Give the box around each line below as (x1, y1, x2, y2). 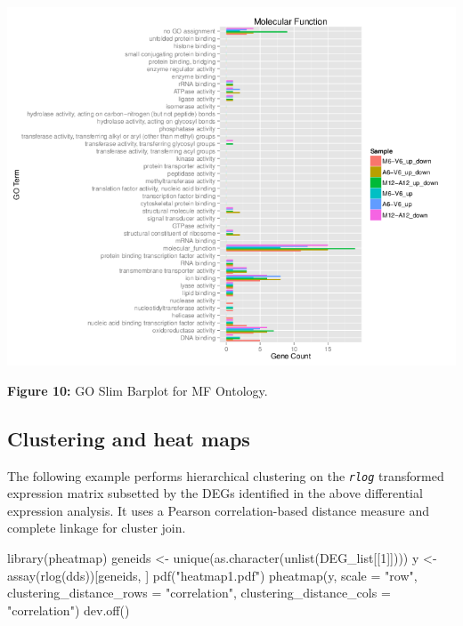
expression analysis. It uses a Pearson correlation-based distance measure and (7, 501, 430, 519)
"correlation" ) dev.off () (7, 600, 130, 619)
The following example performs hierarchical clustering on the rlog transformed (7, 466, 444, 485)
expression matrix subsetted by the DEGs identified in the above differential (7, 484, 423, 502)
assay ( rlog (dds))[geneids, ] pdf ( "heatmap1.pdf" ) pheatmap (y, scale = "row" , (7, 566, 418, 584)
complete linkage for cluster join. (7, 518, 186, 537)
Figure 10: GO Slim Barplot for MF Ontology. (7, 381, 268, 399)
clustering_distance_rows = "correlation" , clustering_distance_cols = (7, 583, 391, 602)
